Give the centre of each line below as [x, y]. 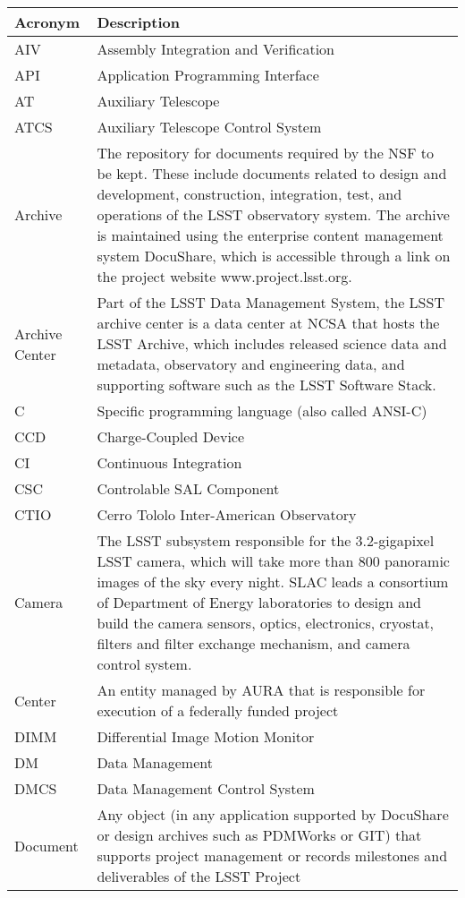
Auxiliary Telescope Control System [209, 127]
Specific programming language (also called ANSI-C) [262, 411]
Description [138, 22]
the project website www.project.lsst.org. [224, 276]
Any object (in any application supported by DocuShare [273, 814]
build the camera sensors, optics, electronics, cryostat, [266, 623]
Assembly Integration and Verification [216, 49]
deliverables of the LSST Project [199, 876]
